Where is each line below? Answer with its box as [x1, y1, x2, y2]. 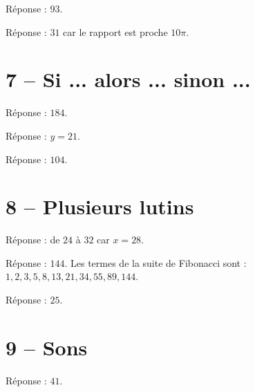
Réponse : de [6, 232, 60, 247]
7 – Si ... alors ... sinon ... [6, 65, 251, 93]
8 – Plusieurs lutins [6, 192, 194, 221]
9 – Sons [6, 333, 88, 361]
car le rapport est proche [63, 24, 168, 39]
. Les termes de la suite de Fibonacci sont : [64, 255, 247, 270]
